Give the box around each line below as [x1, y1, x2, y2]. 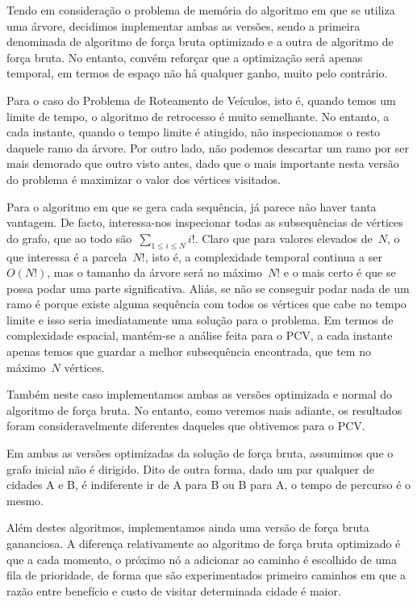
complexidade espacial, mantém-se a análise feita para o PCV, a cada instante [6, 327, 393, 344]
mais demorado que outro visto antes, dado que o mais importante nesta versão [6, 155, 399, 172]
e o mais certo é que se [283, 264, 396, 281]
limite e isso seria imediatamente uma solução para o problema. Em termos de [6, 311, 394, 328]
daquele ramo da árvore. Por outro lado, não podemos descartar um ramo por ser [6, 139, 409, 156]
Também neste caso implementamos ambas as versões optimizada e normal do [6, 386, 393, 403]
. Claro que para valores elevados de [194, 229, 373, 246]
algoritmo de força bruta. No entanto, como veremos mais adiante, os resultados [6, 401, 402, 418]
